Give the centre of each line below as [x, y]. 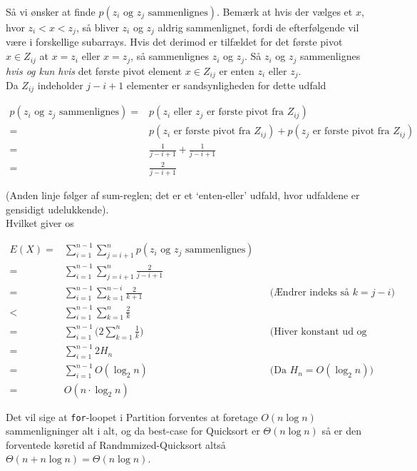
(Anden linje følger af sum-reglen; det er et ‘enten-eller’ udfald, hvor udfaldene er [183, 195]
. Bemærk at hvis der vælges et [285, 11]
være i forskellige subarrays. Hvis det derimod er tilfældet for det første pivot [174, 42]
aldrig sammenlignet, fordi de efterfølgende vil [258, 27]
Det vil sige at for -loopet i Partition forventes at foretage [132, 416]
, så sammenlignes [170, 56]
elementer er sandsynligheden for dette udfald [226, 85]
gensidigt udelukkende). [57, 209]
